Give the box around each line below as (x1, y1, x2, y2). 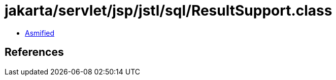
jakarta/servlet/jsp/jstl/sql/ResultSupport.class (5, 2, 332, 19)
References (5, 46, 64, 59)
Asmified (25, 28, 55, 37)
